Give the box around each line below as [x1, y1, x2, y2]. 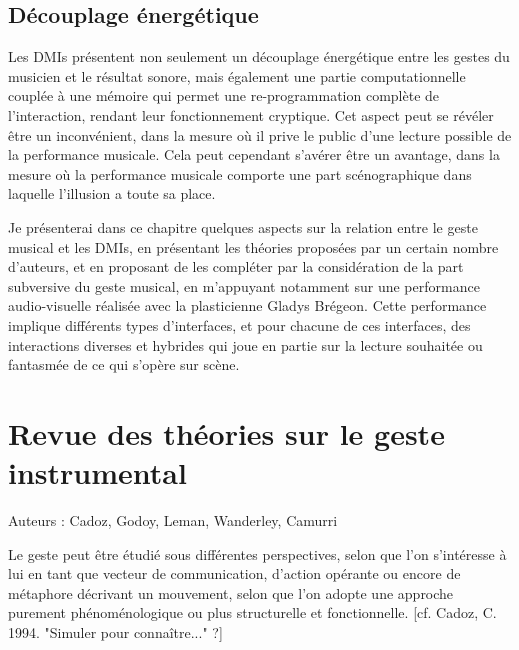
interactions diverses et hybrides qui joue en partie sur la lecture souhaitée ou [8, 334, 483, 355]
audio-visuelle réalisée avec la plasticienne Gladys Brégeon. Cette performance [8, 295, 487, 316]
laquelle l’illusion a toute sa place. [8, 183, 216, 204]
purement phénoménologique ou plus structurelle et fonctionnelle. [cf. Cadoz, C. [8, 602, 497, 623]
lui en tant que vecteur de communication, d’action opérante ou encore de [8, 563, 461, 584]
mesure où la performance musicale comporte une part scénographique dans [8, 163, 472, 184]
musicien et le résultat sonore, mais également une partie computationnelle [8, 65, 466, 86]
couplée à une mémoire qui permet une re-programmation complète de [8, 85, 440, 106]
